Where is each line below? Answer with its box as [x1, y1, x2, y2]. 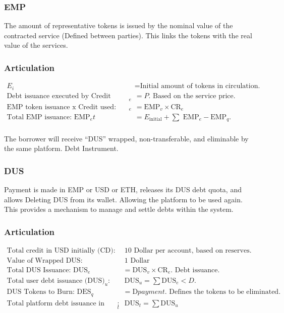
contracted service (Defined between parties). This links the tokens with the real [4, 30, 252, 40]
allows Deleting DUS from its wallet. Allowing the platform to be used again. [4, 194, 243, 204]
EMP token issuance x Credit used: [7, 103, 117, 111]
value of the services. [4, 40, 68, 50]
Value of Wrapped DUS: [7, 257, 83, 264]
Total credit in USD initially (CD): [7, 247, 116, 254]
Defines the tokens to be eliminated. [169, 288, 281, 296]
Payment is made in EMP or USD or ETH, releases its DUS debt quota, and [4, 184, 242, 194]
